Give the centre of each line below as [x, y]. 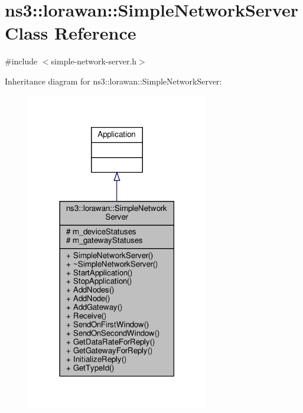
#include [21, 61]
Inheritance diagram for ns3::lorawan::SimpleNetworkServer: [113, 81]
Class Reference [71, 33]
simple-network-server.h [94, 61]
